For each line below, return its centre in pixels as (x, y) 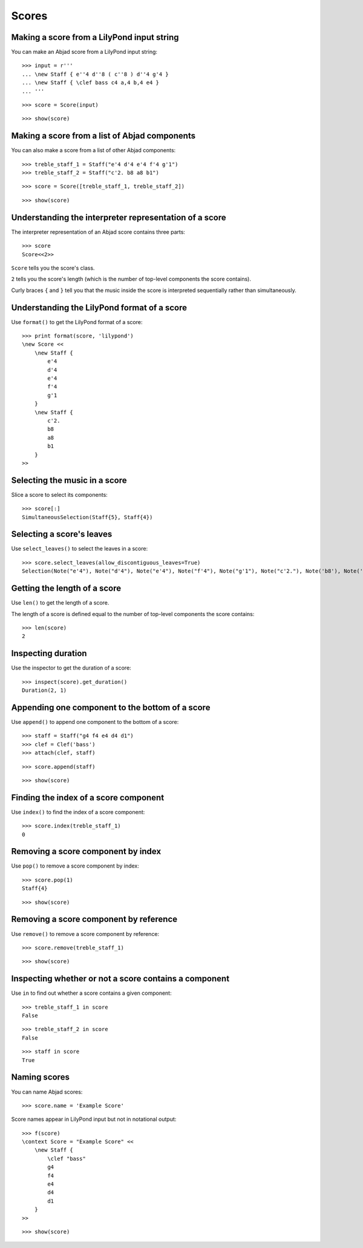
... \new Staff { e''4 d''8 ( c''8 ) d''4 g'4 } (95, 74)
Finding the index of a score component (88, 798)
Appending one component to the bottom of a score (111, 707)
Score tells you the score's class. (53, 268)
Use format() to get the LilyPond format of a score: (77, 322)
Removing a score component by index (86, 851)
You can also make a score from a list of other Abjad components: (93, 150)
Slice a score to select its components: (60, 494)
